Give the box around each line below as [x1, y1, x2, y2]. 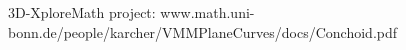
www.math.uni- [160, 2, 255, 22]
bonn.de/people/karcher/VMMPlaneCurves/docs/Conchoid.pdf [8, 21, 398, 42]
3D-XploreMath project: [8, 2, 156, 22]
